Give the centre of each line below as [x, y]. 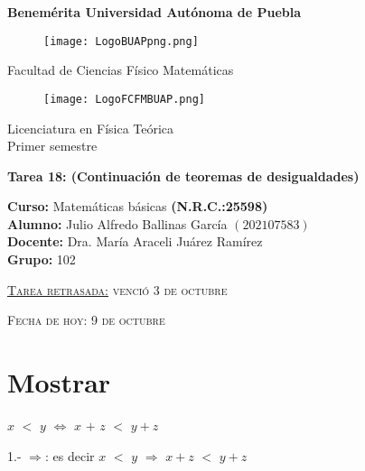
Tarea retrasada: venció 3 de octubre [117, 289]
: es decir [70, 455]
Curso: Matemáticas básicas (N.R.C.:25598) [138, 206]
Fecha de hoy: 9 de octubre [86, 320]
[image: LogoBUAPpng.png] [121, 41]
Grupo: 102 [42, 259]
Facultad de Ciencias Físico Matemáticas [121, 70]
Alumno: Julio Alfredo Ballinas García [117, 223]
